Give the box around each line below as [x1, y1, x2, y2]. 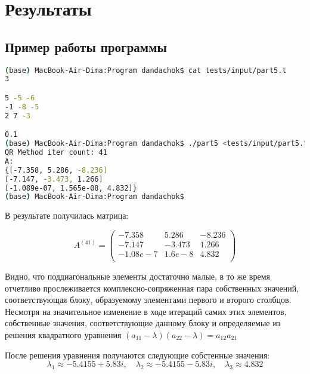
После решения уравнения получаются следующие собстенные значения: [5, 348, 270, 361]
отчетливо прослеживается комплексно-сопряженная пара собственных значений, [5, 281, 299, 294]
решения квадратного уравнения [5, 329, 122, 341]
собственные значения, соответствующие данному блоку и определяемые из [5, 317, 281, 329]
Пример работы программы [5, 37, 167, 56]
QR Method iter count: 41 [5, 148, 107, 157]
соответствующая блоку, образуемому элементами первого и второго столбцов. [5, 293, 292, 306]
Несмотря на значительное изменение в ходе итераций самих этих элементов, [5, 305, 287, 317]
